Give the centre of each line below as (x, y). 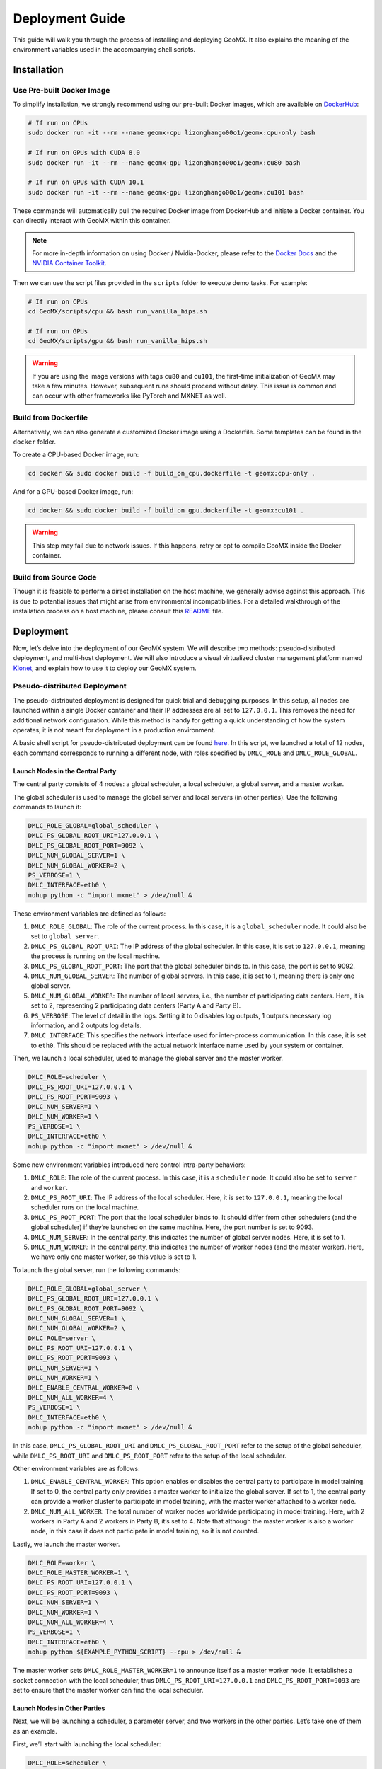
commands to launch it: (47, 807)
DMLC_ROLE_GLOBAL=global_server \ (88, 1289)
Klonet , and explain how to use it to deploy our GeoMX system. (105, 668)
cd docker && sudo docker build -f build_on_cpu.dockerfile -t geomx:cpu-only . (172, 473)
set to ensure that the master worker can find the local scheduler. (108, 1690)
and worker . (50, 1187)
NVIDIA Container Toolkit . (69, 263)
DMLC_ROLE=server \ (62, 1338)
